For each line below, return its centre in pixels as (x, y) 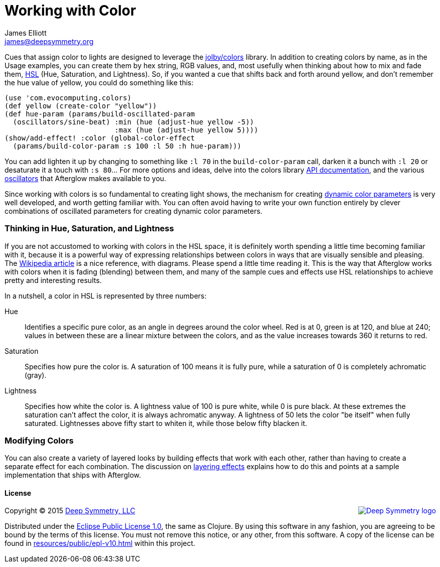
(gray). (36, 375)
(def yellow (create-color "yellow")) (81, 106)
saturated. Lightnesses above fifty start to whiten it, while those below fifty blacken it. (166, 423)
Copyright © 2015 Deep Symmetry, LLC (70, 511)
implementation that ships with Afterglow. (73, 475)
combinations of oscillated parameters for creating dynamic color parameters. (133, 211)
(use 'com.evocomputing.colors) (68, 98)
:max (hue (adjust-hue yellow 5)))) (186, 130)
